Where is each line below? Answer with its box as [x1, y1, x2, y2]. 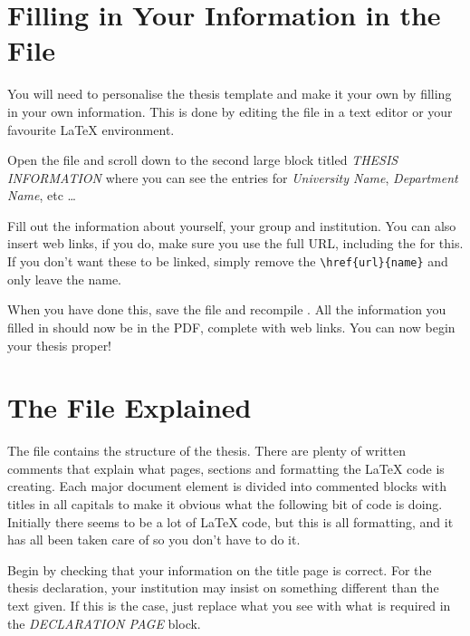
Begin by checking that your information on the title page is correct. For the [7, 560, 432, 579]
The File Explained [7, 389, 252, 426]
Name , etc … [7, 186, 76, 205]
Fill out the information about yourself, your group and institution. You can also [7, 216, 456, 235]
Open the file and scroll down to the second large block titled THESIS [7, 150, 398, 169]
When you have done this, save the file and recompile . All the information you [7, 300, 446, 319]
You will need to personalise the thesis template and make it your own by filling [7, 84, 452, 103]
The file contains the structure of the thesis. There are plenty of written [7, 441, 406, 460]
